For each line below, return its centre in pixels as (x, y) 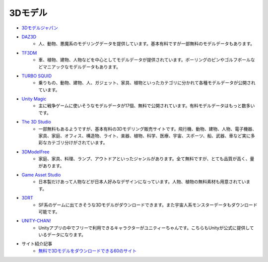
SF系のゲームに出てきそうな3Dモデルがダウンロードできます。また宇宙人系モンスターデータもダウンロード (148, 205)
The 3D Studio (36, 122)
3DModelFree (35, 152)
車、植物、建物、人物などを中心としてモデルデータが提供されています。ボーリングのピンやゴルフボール (144, 60)
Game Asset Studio (41, 175)
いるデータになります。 (62, 235)
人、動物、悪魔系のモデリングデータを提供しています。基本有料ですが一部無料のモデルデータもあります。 (147, 44)
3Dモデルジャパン (40, 28)
